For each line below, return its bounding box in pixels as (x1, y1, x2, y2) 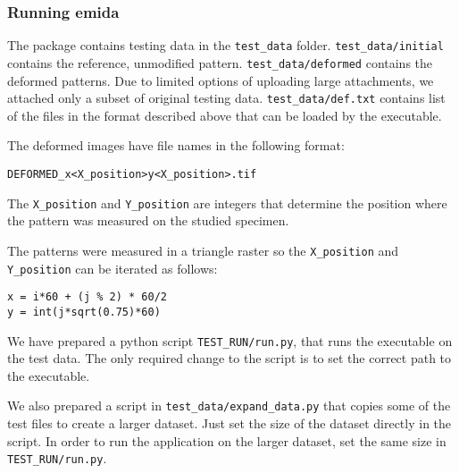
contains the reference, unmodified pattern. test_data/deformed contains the (7, 53, 433, 72)
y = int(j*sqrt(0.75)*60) (7, 305, 161, 318)
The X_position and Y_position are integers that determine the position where (7, 193, 447, 212)
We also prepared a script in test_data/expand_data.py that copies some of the (7, 396, 451, 415)
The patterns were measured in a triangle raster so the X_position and (7, 241, 399, 259)
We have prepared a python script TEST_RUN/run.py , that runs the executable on (7, 331, 453, 350)
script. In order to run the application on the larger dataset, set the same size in (7, 431, 446, 450)
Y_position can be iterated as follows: (7, 258, 218, 277)
